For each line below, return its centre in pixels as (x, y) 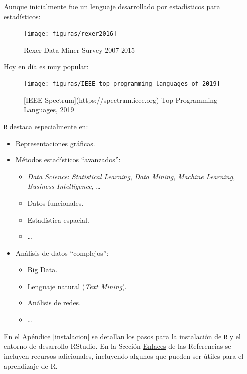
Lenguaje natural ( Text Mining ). (77, 286)
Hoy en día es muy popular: (46, 66)
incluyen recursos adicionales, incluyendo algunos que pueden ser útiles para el (124, 355)
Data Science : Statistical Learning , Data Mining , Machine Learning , (131, 176)
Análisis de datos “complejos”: (62, 253)
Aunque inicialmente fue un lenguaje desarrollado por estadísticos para (112, 6)
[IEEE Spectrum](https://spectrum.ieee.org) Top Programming (121, 100)
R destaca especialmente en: (46, 126)
